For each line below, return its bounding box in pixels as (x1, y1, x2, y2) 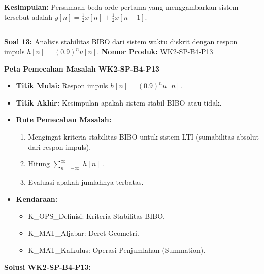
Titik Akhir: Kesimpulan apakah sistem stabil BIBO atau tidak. (16, 97, 222, 108)
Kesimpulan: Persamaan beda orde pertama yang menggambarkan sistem (4, 2, 239, 12)
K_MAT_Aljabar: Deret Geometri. (28, 227, 139, 238)
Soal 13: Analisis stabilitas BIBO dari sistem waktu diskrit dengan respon (4, 36, 238, 47)
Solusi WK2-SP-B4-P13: (4, 261, 91, 272)
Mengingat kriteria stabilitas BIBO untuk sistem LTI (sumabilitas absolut (28, 131, 259, 142)
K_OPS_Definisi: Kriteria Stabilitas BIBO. (28, 211, 165, 221)
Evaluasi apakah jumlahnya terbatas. (28, 176, 144, 187)
